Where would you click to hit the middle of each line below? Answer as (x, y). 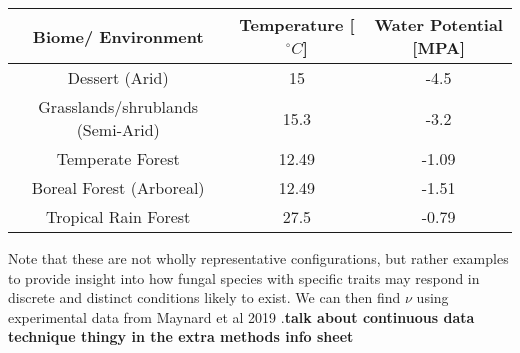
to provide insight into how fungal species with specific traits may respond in (244, 277)
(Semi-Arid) (118, 129)
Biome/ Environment (118, 36)
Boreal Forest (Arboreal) (118, 187)
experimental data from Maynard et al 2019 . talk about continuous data (241, 316)
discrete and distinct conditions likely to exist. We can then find (204, 297)
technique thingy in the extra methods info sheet (181, 336)
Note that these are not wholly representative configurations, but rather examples (258, 258)
